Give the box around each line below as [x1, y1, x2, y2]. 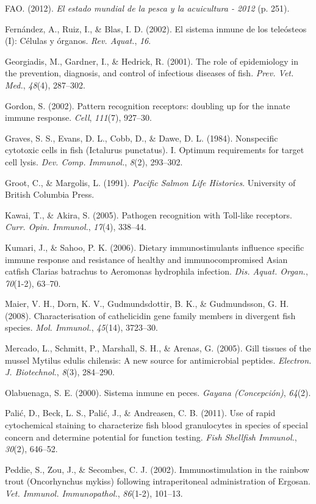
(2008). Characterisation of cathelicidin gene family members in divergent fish [5, 309, 296, 322]
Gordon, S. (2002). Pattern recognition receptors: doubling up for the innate [5, 99, 290, 112]
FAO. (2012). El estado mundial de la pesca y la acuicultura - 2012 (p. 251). [5, 2, 290, 14]
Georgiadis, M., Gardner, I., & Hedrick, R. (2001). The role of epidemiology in [5, 54, 298, 67]
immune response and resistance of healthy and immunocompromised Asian [5, 253, 288, 265]
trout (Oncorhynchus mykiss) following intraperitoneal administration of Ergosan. [5, 475, 311, 488]
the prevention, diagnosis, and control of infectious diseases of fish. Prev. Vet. [5, 67, 294, 79]
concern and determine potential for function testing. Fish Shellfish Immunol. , [5, 430, 297, 443]
